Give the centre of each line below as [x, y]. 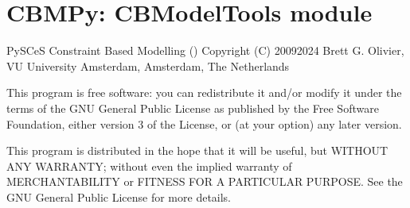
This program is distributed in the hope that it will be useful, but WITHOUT [197, 150]
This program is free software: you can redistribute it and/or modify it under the [204, 92]
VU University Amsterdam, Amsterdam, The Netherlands [148, 65]
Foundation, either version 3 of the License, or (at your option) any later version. [204, 123]
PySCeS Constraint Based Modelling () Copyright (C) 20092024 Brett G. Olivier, [205, 50]
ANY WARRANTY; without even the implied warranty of [149, 166]
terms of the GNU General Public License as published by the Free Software [193, 108]
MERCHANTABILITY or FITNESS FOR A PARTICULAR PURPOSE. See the [205, 181]
